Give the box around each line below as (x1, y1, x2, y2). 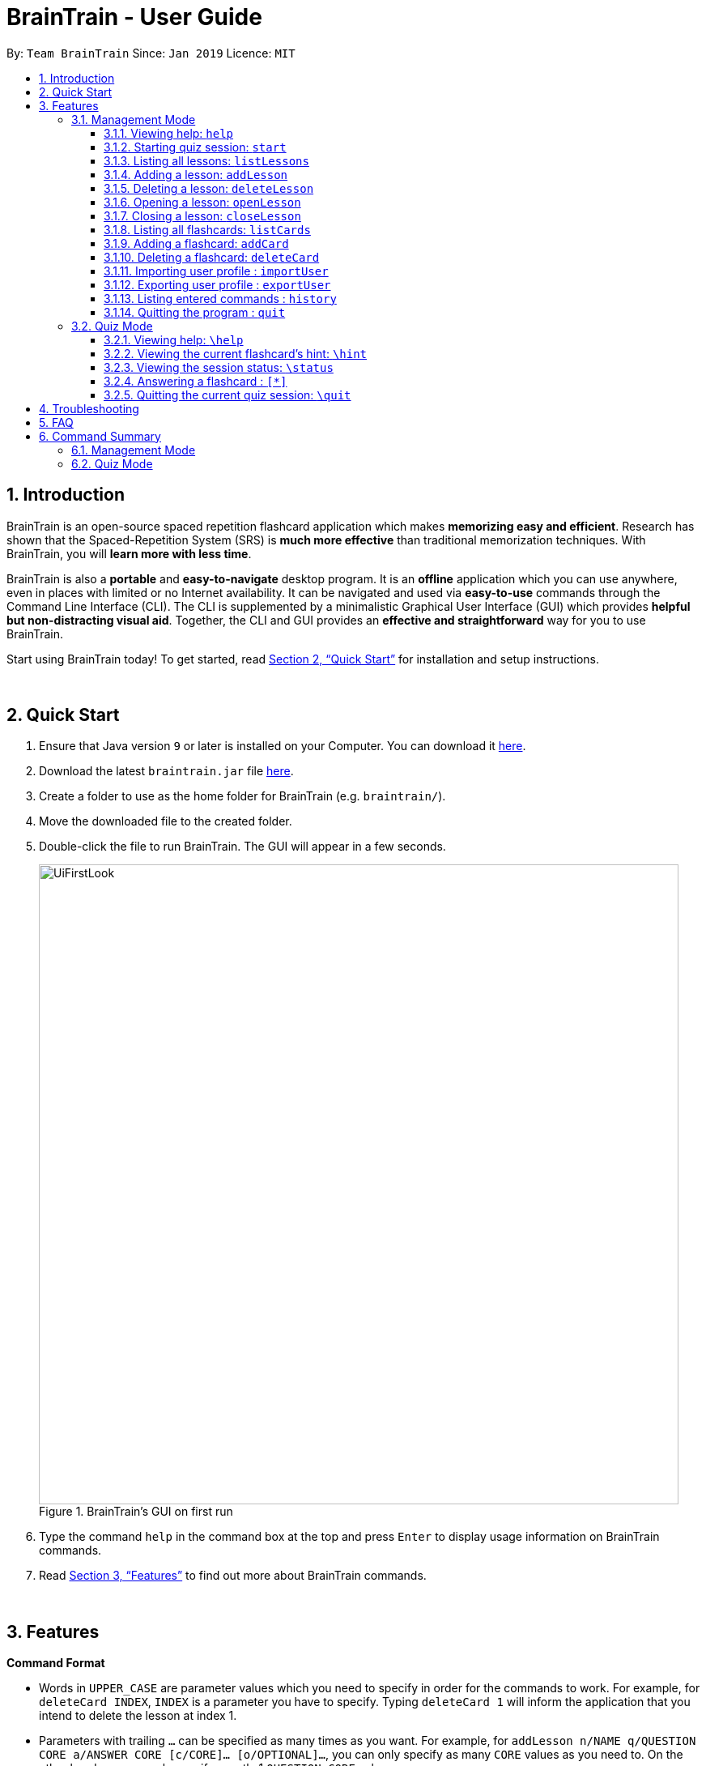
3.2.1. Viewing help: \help (104, 332, 244, 347)
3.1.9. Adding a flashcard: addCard (104, 236, 289, 250)
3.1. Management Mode (71, 112, 196, 126)
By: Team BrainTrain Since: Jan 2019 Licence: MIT (6, 45, 296, 60)
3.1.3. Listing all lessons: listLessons (104, 153, 309, 168)
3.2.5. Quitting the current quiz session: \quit (104, 387, 351, 402)
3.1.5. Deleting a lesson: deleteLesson (104, 181, 314, 195)
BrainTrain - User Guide (6, 3, 262, 31)
